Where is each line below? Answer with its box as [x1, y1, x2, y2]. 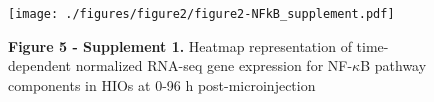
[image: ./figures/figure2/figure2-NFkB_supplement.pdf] [8, 7, 395, 21]
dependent [8, 55, 72, 76]
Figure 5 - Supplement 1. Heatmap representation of [8, 35, 352, 56]
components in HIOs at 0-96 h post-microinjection [8, 74, 316, 95]
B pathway [360, 55, 427, 76]
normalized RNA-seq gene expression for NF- [75, 55, 353, 76]
